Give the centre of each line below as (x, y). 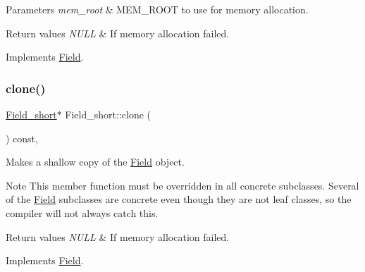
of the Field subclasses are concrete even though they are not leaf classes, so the (179, 199)
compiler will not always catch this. (82, 212)
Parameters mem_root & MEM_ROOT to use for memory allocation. (157, 9)
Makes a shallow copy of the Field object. (95, 162)
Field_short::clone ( (108, 114)
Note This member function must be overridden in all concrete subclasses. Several (182, 185)
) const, (22, 138)
